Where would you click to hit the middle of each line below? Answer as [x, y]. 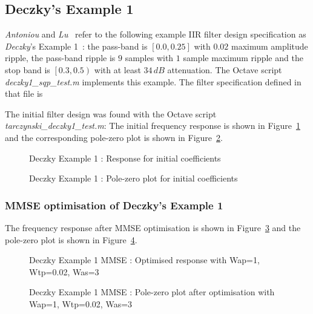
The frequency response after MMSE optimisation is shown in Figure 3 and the [153, 227]
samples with [149, 58]
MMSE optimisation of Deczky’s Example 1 [114, 205]
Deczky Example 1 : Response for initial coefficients [125, 158]
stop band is [28, 69]
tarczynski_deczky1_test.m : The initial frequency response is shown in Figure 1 [153, 126]
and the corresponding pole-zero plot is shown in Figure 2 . [114, 137]
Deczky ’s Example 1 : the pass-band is [76, 46]
